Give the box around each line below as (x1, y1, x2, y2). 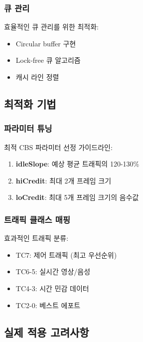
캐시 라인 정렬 (15, 72, 59, 82)
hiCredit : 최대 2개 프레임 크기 (15, 175, 112, 185)
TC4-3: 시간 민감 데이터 (15, 283, 89, 293)
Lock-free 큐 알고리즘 (15, 55, 81, 65)
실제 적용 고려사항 (4, 324, 89, 340)
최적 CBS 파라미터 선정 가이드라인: (4, 142, 113, 152)
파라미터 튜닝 (4, 122, 52, 135)
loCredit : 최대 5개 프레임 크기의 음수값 (15, 192, 139, 202)
